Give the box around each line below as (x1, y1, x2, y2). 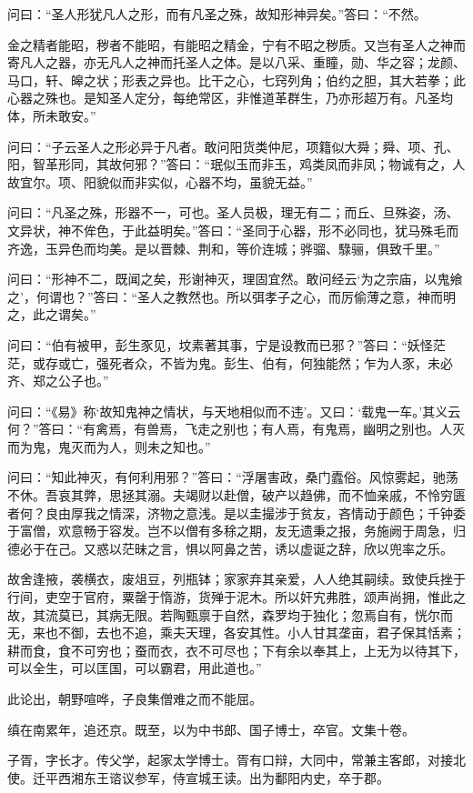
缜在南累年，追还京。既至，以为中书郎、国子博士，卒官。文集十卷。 (7, 719, 415, 738)
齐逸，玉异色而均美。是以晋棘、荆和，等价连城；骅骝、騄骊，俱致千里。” (7, 238, 440, 257)
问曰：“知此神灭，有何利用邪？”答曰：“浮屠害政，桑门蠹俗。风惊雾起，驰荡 (7, 467, 458, 487)
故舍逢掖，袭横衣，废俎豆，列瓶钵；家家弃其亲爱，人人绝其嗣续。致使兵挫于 (7, 569, 466, 588)
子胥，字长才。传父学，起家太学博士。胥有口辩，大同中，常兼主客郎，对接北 (7, 750, 466, 769)
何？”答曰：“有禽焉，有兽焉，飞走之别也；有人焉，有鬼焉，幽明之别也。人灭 (7, 419, 466, 438)
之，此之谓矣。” (7, 305, 96, 324)
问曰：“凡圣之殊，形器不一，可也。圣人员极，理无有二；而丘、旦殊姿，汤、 (7, 203, 459, 222)
